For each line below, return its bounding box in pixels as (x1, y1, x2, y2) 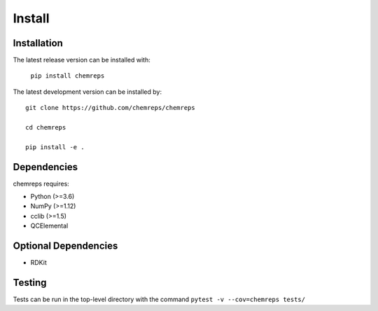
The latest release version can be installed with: (13, 56, 150, 64)
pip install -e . (25, 143, 85, 151)
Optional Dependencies (13, 240, 118, 252)
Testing (13, 277, 47, 289)
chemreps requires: (13, 179, 69, 188)
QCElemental (30, 221, 69, 230)
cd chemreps (25, 123, 66, 132)
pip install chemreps (30, 72, 105, 80)
